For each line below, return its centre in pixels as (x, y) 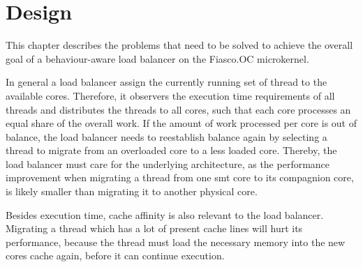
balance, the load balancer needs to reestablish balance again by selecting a (166, 136)
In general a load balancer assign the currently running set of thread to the (166, 82)
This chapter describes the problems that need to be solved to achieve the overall (179, 45)
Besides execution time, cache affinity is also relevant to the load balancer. (165, 214)
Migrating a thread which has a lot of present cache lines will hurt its (154, 228)
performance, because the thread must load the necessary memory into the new (176, 242)
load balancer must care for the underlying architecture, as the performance (168, 163)
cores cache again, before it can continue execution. (115, 255)
